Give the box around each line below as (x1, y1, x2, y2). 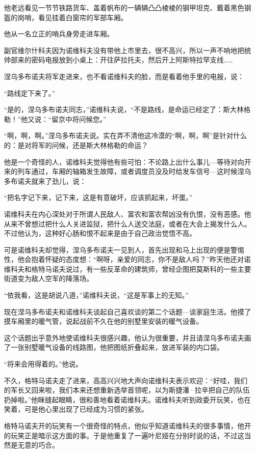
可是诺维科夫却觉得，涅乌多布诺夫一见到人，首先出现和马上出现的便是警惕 (4, 244, 244, 255)
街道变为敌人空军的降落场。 (4, 273, 93, 283)
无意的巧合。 (17, 440, 59, 450)
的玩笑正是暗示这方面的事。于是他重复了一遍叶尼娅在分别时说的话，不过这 (4, 430, 244, 440)
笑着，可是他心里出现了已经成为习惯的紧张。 (4, 404, 148, 414)
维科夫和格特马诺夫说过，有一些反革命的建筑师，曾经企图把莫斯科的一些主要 (4, 263, 251, 274)
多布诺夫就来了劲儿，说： (4, 175, 86, 186)
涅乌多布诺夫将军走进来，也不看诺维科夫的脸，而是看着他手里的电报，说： (4, 71, 244, 81)
